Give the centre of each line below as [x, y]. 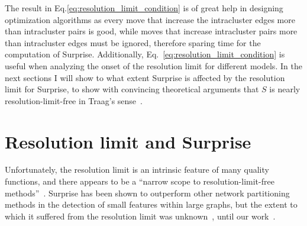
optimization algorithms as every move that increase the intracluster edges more [150, 19]
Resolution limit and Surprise [128, 141]
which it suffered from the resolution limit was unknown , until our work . [140, 216]
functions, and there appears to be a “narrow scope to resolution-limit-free [140, 181]
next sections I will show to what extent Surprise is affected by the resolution [145, 77]
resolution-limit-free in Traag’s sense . [74, 100]
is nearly [285, 89]
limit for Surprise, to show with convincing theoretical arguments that [132, 89]
